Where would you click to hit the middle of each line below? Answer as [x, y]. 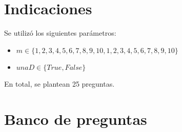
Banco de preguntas [76, 118]
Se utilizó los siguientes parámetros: [60, 33]
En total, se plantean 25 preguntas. [59, 83]
